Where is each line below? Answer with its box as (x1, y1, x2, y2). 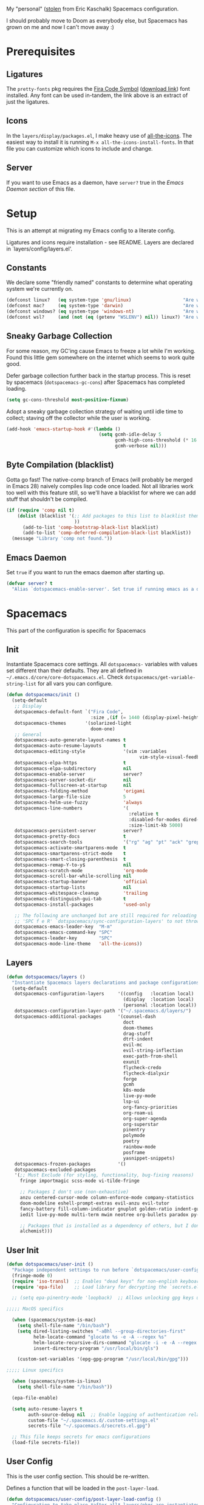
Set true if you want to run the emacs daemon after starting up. (6, 568, 165, 575)
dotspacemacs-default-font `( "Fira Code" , (14, 709, 123, 715)
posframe (123, 1149, 146, 1156)
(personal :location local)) (123, 1002, 197, 1008)
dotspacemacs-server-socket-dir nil (14, 777, 132, 783)
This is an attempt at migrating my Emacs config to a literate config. (6, 227, 175, 234)
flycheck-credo (123, 1064, 162, 1070)
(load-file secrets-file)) (12, 1440, 80, 1446)
